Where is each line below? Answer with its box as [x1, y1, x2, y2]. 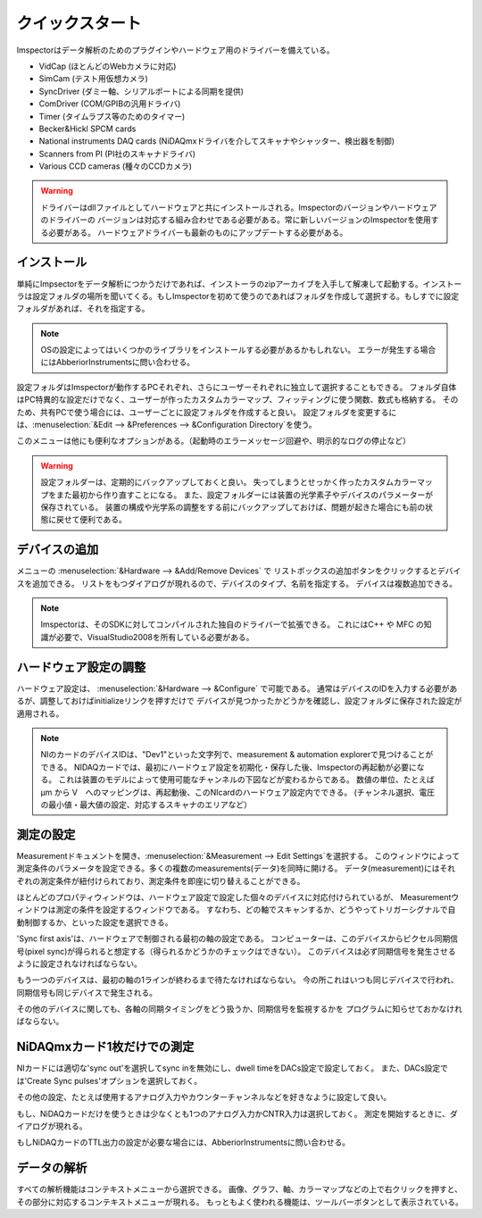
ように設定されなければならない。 [16, 958, 142, 969]
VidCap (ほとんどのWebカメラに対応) [38, 61, 177, 71]
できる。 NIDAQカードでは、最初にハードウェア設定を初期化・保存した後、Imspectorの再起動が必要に [40, 762, 417, 772]
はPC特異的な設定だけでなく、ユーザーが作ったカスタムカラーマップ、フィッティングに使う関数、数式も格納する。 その [16, 394, 459, 405]
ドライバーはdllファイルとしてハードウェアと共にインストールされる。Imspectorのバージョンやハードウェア [40, 202, 437, 213]
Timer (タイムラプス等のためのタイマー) [38, 111, 186, 121]
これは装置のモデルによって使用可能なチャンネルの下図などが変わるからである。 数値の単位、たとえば [58, 774, 435, 785]
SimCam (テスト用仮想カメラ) [38, 73, 149, 84]
